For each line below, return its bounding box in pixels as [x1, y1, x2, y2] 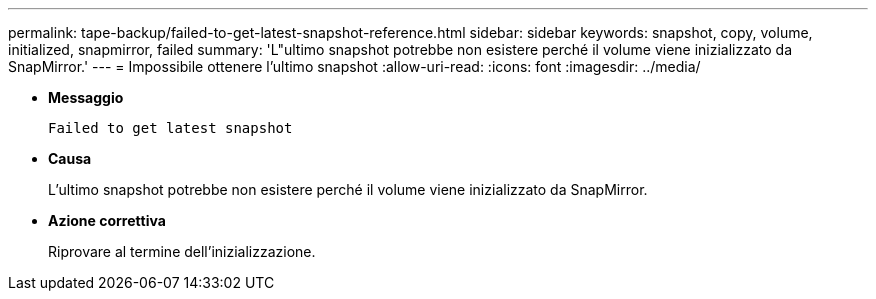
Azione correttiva [48, 212, 166, 229]
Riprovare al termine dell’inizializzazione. [48, 243, 316, 260]
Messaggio [48, 89, 124, 106]
